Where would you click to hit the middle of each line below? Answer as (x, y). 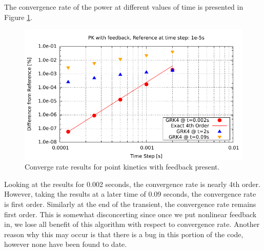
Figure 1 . (18, 17)
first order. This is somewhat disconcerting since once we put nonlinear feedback (130, 214)
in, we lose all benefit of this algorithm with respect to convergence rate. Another (132, 224)
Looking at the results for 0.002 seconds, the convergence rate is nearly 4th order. (132, 184)
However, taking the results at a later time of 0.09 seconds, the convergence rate (130, 194)
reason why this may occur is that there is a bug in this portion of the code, (124, 234)
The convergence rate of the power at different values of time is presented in (124, 7)
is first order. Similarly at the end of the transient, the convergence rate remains (130, 204)
